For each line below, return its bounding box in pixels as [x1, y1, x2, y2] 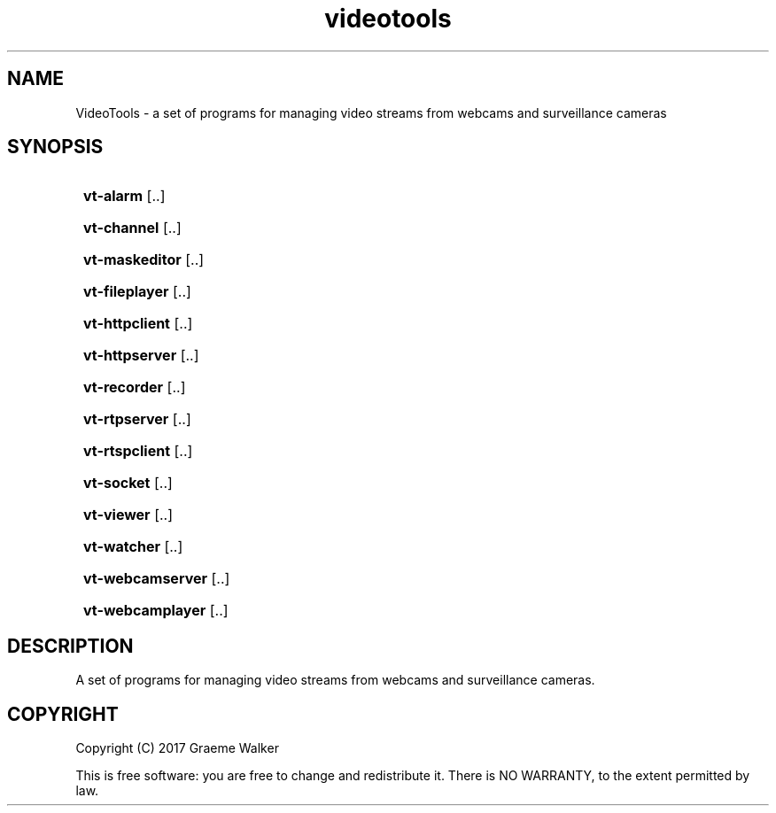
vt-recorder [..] [83, 378, 186, 397]
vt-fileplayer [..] [83, 283, 191, 301]
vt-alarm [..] [83, 187, 166, 205]
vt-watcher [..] [83, 538, 183, 556]
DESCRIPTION [7, 634, 134, 657]
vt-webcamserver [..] [83, 569, 230, 588]
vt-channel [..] [83, 219, 182, 237]
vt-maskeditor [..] [83, 251, 205, 269]
